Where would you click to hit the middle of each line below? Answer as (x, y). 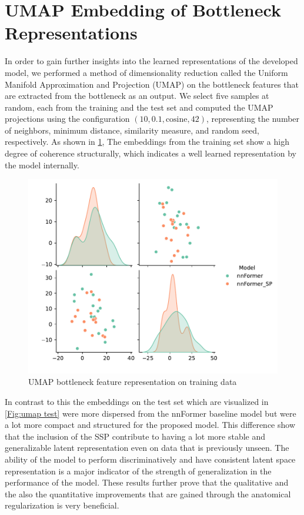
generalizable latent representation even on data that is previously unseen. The (147, 448)
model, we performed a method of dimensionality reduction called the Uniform (146, 72)
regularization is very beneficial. (62, 505)
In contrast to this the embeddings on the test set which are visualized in (137, 401)
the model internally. (42, 165)
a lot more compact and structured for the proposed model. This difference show (150, 425)
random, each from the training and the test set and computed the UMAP (139, 107)
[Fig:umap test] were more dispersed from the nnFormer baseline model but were (151, 413)
